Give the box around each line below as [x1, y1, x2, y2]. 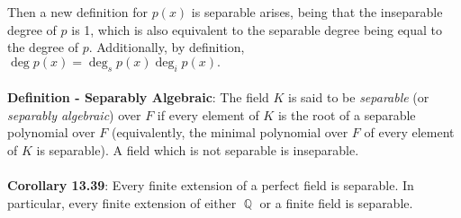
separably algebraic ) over [7, 105, 141, 124]
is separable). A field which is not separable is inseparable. [36, 140, 359, 159]
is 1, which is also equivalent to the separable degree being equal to [71, 20, 443, 39]
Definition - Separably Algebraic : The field [7, 88, 269, 107]
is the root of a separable [277, 105, 416, 124]
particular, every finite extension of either [7, 193, 237, 212]
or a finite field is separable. [259, 193, 413, 212]
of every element [364, 123, 455, 142]
